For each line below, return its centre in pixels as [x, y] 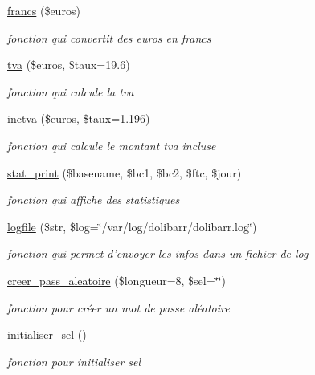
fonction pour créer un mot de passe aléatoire [119, 307]
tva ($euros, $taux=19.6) [69, 65]
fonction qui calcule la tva [71, 91]
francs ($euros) [44, 10]
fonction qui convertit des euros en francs [109, 37]
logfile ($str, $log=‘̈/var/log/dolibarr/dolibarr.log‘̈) [132, 226]
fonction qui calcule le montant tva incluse [112, 145]
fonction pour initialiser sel [74, 361]
